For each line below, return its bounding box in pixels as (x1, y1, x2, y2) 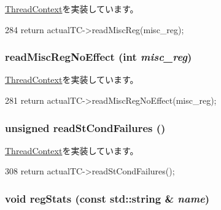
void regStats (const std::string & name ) (5, 190, 210, 206)
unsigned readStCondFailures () (5, 120, 166, 135)
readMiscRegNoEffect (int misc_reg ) (5, 49, 192, 64)
